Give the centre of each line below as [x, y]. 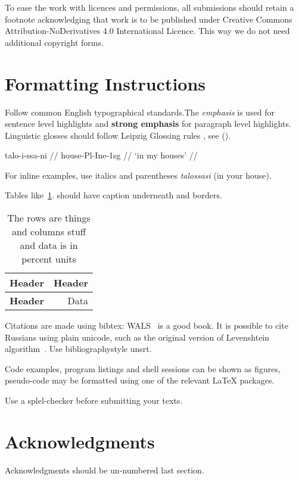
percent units [49, 259]
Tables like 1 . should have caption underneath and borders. [113, 195]
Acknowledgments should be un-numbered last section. [105, 470]
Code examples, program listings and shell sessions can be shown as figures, [143, 368]
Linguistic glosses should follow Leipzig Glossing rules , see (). [118, 135]
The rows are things [49, 218]
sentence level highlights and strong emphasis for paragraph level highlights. [148, 124]
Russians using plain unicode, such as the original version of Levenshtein [137, 337]
